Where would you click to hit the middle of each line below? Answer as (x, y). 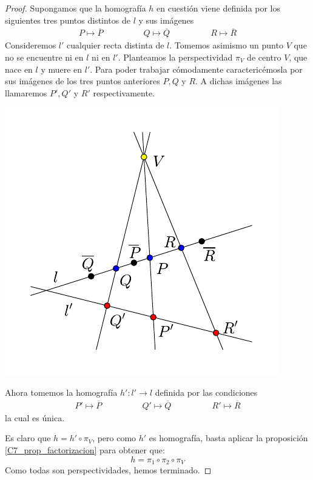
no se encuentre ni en (44, 57)
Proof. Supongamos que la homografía (76, 8)
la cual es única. (35, 417)
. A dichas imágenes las (239, 81)
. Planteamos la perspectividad (175, 57)
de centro (264, 57)
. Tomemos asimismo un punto (226, 45)
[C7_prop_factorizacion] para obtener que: (85, 450)
